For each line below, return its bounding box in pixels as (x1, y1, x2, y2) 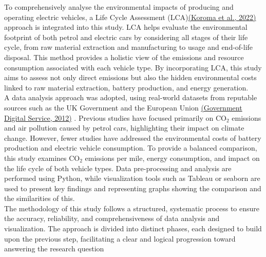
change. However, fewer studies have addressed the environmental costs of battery (4, 132, 261, 143)
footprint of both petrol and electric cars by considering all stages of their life (4, 31, 248, 42)
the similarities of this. (4, 193, 75, 204)
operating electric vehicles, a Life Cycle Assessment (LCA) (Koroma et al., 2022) (4, 11, 256, 22)
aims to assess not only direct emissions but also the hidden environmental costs (4, 72, 257, 83)
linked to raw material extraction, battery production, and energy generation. (4, 82, 249, 93)
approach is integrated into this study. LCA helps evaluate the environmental (4, 22, 248, 32)
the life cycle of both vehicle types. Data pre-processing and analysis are (4, 162, 232, 173)
